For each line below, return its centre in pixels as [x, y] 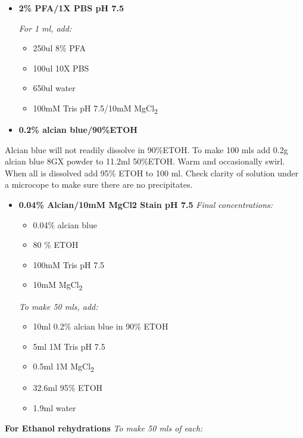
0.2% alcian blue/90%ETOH [78, 130]
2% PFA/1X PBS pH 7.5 [71, 8]
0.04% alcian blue [65, 224]
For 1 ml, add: [45, 28]
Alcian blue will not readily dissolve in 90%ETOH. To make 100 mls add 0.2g [146, 149]
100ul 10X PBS [61, 68]
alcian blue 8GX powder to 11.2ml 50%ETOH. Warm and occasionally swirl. [145, 161]
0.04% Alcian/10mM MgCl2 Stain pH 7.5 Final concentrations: [146, 205]
